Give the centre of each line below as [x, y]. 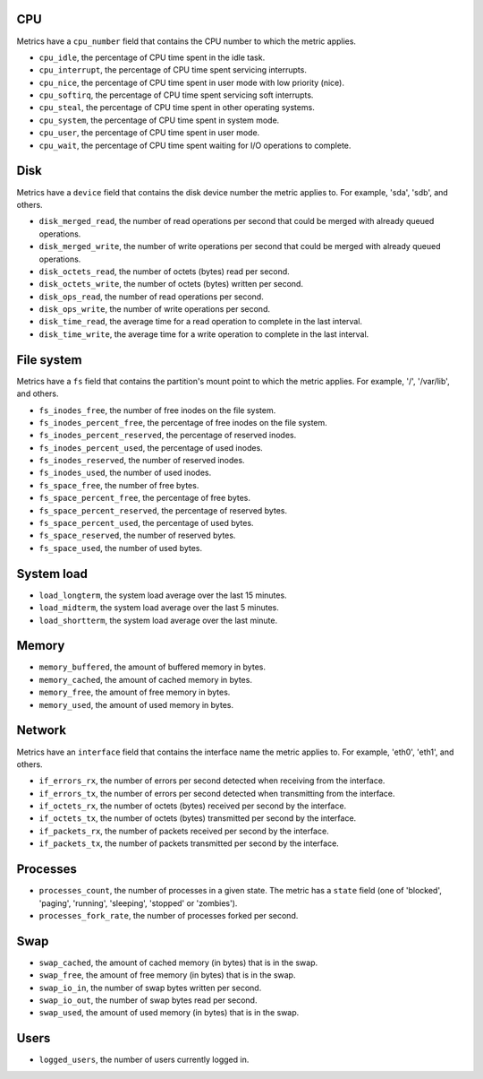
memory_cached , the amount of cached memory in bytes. [145, 679]
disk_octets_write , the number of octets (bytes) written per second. [171, 284]
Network [42, 730]
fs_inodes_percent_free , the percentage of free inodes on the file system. [183, 422]
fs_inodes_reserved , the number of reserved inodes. [142, 461]
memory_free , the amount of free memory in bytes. [135, 692]
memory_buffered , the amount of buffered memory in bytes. [152, 667]
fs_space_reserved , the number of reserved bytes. [137, 535]
